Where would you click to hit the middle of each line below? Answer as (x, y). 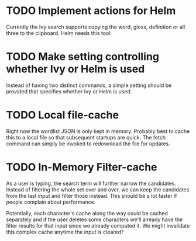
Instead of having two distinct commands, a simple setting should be (89, 85)
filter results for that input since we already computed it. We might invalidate (98, 225)
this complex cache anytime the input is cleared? (65, 232)
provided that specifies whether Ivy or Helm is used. (69, 91)
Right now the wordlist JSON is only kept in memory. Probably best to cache (98, 131)
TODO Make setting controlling (83, 57)
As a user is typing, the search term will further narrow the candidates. (91, 183)
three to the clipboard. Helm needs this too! (59, 33)
